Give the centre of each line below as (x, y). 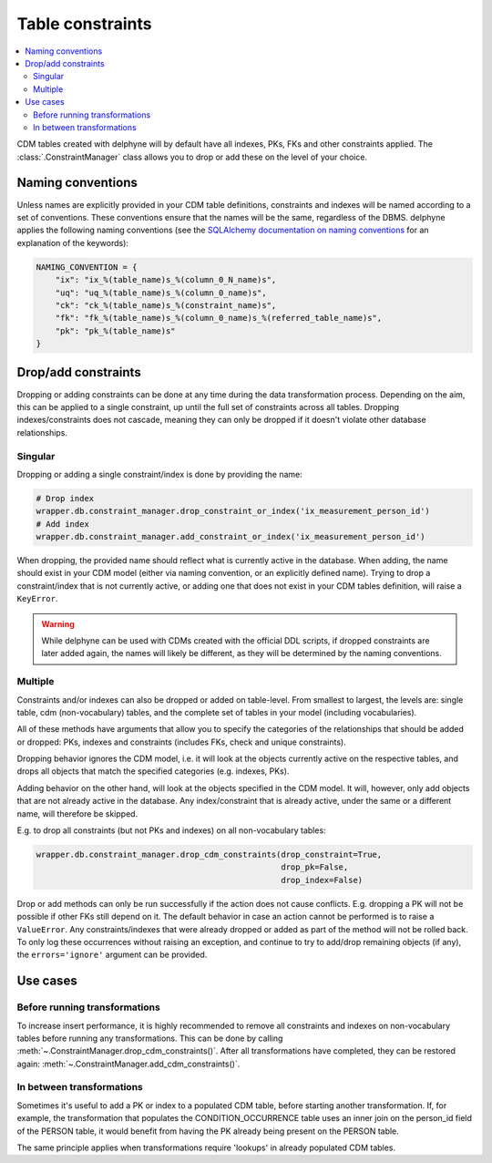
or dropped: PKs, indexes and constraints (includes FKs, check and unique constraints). (181, 742)
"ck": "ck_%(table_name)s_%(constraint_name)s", (166, 305)
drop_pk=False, (315, 867)
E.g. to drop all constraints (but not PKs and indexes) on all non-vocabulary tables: (172, 830)
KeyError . (37, 599)
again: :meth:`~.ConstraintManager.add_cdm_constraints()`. (128, 1064)
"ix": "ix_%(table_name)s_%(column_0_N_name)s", (166, 280)
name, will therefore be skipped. (77, 813)
